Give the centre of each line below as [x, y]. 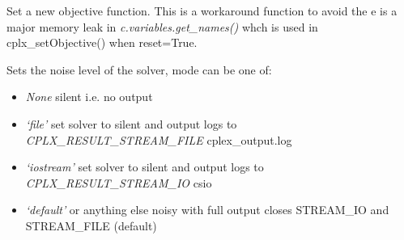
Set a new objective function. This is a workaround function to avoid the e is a [202, 11]
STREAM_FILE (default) [91, 225]
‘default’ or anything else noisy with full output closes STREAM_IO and [207, 210]
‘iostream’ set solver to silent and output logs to [145, 167]
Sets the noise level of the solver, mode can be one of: [139, 69]
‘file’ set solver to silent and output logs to [131, 123]
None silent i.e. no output [89, 97]
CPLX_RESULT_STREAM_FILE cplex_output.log [159, 139]
